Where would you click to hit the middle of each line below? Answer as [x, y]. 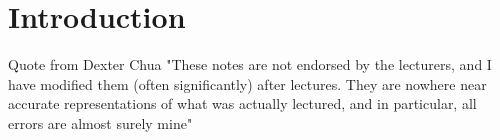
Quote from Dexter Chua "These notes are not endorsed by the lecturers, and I [250, 64]
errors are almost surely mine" [100, 122]
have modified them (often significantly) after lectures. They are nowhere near [247, 83]
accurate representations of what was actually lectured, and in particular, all [242, 103]
